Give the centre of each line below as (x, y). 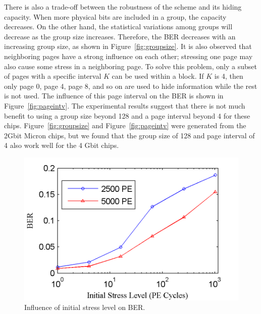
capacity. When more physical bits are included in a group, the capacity (115, 16)
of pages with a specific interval (53, 76)
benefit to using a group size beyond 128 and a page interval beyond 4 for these (127, 115)
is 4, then (229, 76)
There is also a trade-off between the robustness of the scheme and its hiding (123, 7)
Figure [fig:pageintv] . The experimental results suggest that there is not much (125, 105)
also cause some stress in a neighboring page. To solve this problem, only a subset (130, 66)
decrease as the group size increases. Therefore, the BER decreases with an (120, 36)
